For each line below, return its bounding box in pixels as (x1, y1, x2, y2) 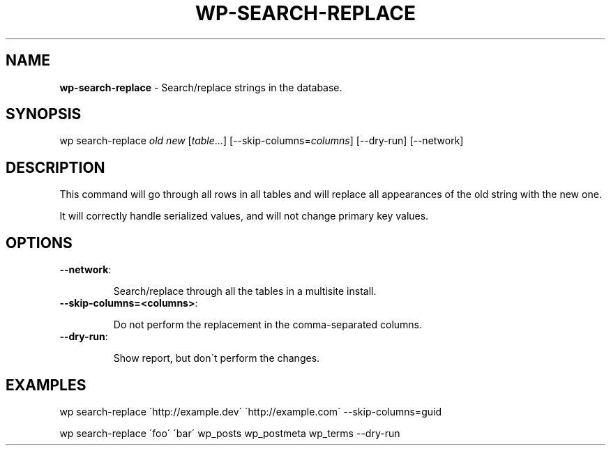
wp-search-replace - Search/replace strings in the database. (59, 81, 342, 93)
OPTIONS (6, 234, 73, 252)
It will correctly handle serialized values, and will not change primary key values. (59, 210, 429, 222)
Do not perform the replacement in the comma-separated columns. (113, 319, 423, 331)
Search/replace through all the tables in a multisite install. (113, 285, 377, 298)
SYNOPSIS (6, 105, 82, 123)
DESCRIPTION (6, 158, 105, 176)
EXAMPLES (6, 376, 86, 394)
